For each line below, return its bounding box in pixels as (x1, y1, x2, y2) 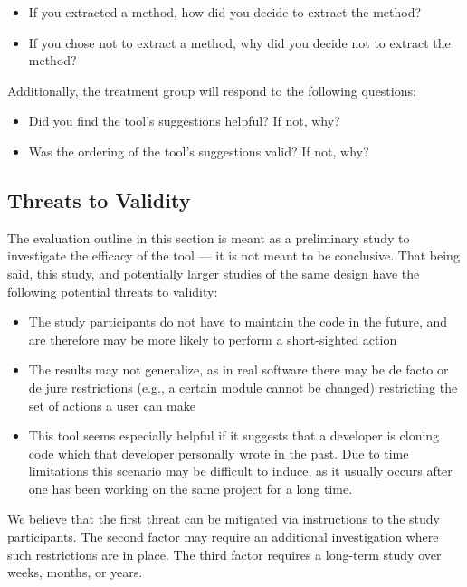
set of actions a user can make (28, 395, 195, 414)
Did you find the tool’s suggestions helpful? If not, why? (28, 111, 340, 130)
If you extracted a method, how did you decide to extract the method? (28, 3, 422, 21)
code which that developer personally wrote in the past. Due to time (28, 443, 409, 462)
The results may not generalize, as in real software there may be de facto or (28, 360, 449, 379)
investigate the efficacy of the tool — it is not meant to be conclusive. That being (7, 246, 460, 265)
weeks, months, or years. (7, 563, 143, 582)
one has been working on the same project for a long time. (28, 478, 353, 497)
